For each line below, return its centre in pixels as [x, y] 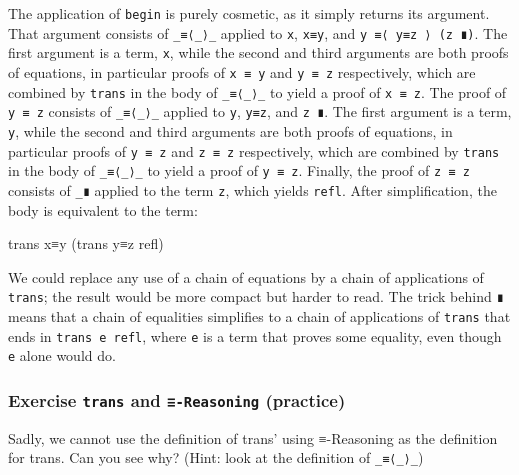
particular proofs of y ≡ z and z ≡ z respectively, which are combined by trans [254, 150]
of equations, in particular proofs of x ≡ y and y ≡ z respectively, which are [242, 71]
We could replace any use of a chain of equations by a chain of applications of [246, 276]
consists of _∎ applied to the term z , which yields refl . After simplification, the [252, 189]
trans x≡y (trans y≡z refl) [86, 243]
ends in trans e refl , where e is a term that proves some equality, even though [255, 335]
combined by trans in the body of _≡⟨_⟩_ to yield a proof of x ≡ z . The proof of [257, 91]
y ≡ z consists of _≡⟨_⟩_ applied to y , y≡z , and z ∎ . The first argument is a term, [260, 111]
